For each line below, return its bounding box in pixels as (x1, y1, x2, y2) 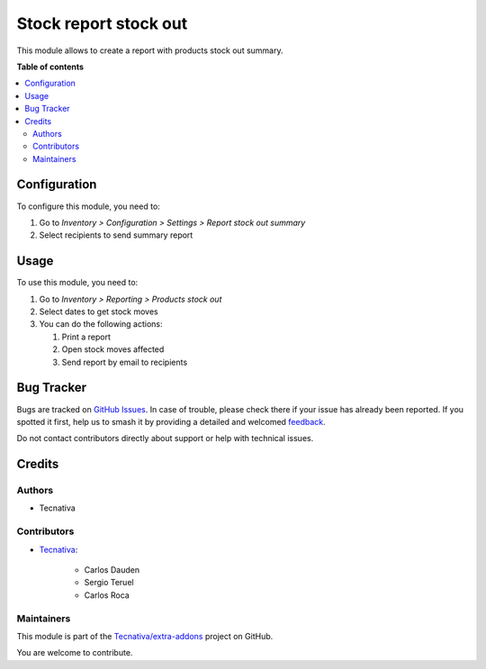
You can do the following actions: (39, 319, 163, 330)
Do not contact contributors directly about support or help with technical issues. (16, 433, 314, 444)
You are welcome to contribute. (16, 647, 133, 658)
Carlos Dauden (84, 564, 139, 575)
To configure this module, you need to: (16, 201, 161, 212)
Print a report (61, 331, 112, 342)
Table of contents (16, 61, 85, 72)
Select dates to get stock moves (39, 306, 158, 317)
